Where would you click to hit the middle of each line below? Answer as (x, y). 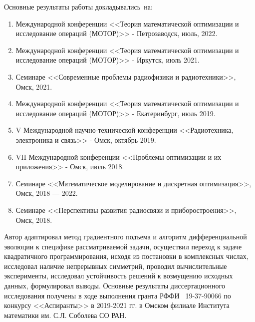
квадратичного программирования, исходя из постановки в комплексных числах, (126, 256)
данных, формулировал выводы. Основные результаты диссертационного (115, 286)
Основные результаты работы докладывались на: (78, 7)
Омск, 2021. (34, 86)
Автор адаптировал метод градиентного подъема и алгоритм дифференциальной (126, 237)
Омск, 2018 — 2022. (47, 193)
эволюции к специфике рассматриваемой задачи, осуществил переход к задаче (123, 246)
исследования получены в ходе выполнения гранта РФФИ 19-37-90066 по (118, 295)
